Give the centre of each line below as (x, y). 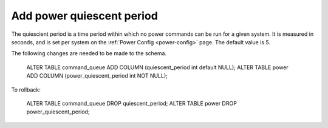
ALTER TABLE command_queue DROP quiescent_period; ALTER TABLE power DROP (132, 103)
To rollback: (26, 89)
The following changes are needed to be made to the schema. (89, 53)
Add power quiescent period (84, 16)
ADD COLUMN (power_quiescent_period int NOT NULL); (97, 76)
